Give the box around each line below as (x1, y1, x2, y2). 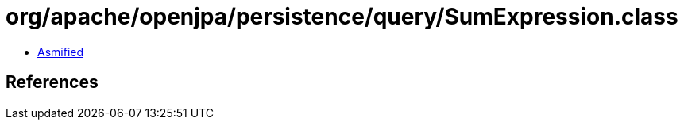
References (6, 72, 99, 93)
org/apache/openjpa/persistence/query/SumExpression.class (6, 3, 678, 30)
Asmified (37, 44, 84, 59)
